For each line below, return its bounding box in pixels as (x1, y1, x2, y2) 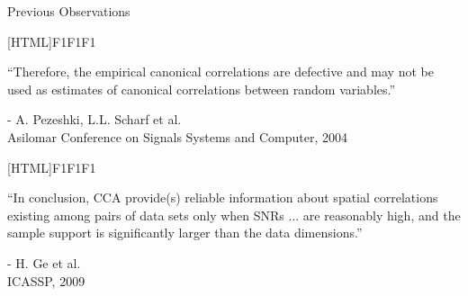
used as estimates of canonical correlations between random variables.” (7, 79, 396, 98)
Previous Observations (7, 2, 130, 20)
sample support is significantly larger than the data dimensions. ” (7, 223, 363, 242)
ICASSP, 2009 (7, 271, 85, 290)
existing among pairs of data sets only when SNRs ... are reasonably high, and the (7, 205, 461, 224)
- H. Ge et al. (7, 253, 81, 272)
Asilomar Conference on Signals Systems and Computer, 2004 (7, 127, 348, 146)
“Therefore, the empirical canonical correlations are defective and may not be (7, 62, 434, 81)
